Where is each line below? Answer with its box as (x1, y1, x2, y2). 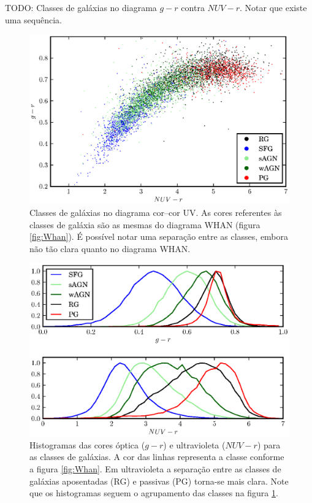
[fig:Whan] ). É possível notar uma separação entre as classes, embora (29, 230, 289, 243)
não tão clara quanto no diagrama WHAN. (29, 242, 191, 255)
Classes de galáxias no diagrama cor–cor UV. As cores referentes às (29, 205, 282, 218)
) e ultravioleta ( (163, 438, 226, 451)
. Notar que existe (239, 1, 307, 13)
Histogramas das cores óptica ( (29, 438, 145, 451)
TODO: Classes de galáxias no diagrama (5, 1, 157, 13)
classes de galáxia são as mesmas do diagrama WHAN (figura (29, 218, 261, 231)
